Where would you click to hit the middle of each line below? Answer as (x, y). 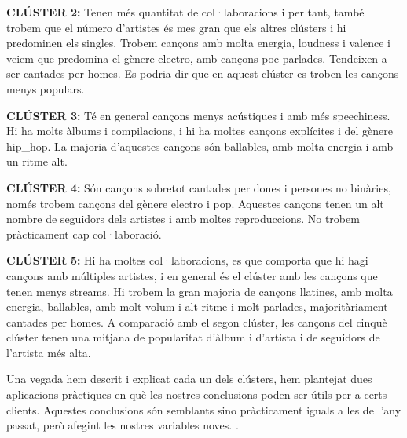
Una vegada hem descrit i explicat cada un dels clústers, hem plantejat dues (189, 379)
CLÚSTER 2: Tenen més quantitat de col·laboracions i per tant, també (185, 12)
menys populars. (46, 88)
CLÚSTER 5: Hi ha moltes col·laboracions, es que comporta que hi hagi (187, 260)
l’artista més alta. (49, 352)
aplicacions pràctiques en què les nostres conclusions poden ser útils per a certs (197, 394)
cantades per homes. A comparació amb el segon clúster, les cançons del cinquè (197, 321)
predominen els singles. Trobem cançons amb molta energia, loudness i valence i (198, 43)
